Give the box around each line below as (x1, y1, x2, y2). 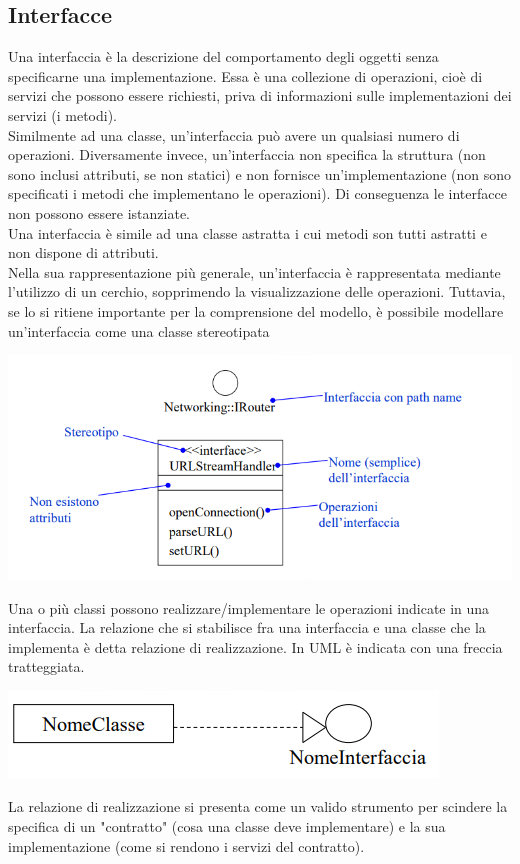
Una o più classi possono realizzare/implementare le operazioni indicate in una (8, 597, 490, 618)
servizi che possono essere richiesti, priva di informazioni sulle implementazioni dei (8, 85, 512, 106)
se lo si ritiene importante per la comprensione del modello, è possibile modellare (8, 300, 504, 321)
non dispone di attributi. (8, 242, 159, 263)
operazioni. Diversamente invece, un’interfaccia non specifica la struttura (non (8, 144, 486, 165)
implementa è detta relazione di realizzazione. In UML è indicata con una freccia (8, 636, 503, 657)
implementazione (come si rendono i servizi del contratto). (8, 835, 365, 856)
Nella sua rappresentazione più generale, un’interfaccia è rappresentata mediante (8, 261, 501, 282)
